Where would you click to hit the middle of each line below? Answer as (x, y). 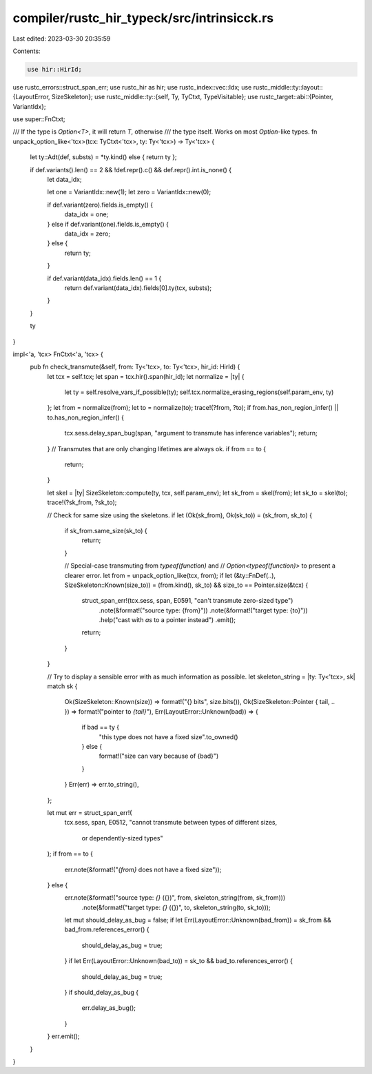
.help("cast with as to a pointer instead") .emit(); (167, 620)
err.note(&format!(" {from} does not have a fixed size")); (143, 869)
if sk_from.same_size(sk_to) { (106, 530)
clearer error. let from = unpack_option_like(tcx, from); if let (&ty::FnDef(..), (170, 575)
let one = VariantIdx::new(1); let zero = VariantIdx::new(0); (129, 192)
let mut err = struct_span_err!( (90, 812)
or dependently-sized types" (122, 838)
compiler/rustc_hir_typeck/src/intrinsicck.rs (143, 18)
